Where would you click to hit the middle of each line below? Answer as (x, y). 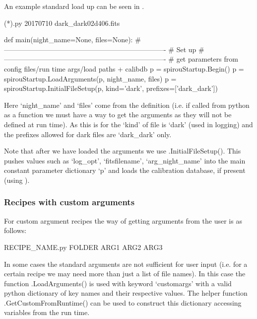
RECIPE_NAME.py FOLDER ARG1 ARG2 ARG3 (83, 247)
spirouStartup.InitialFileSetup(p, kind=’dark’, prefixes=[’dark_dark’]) (111, 88)
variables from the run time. (47, 312)
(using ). (17, 180)
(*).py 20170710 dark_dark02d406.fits (62, 23)
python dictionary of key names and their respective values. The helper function (126, 293)
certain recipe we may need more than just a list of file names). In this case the (125, 274)
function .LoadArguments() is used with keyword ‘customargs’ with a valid (118, 283)
